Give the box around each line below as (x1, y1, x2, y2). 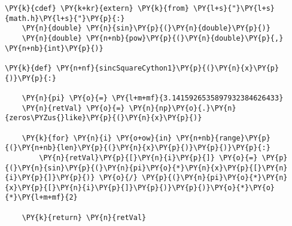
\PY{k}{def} (5, 63, 52, 72)
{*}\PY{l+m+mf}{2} (5, 193, 78, 202)
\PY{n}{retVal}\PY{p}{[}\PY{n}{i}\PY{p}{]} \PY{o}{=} (39, 153, 258, 162)
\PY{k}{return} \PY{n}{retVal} (22, 213, 147, 222)
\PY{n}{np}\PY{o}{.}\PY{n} (129, 103, 236, 112)
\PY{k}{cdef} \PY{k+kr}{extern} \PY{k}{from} (5, 4, 189, 13)
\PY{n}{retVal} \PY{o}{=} (22, 103, 125, 112)
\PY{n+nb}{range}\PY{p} (176, 133, 270, 142)
